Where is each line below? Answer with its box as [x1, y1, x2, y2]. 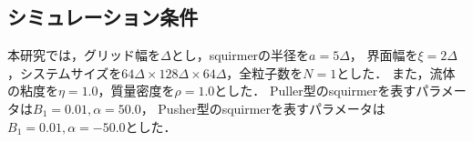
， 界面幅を [349, 46, 418, 65]
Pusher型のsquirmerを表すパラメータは [158, 98, 386, 117]
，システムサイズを [7, 63, 122, 82]
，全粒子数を [226, 63, 303, 82]
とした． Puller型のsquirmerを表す [214, 81, 416, 100]
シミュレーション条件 [7, 3, 199, 31]
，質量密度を [98, 81, 175, 100]
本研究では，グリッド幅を [7, 46, 160, 65]
